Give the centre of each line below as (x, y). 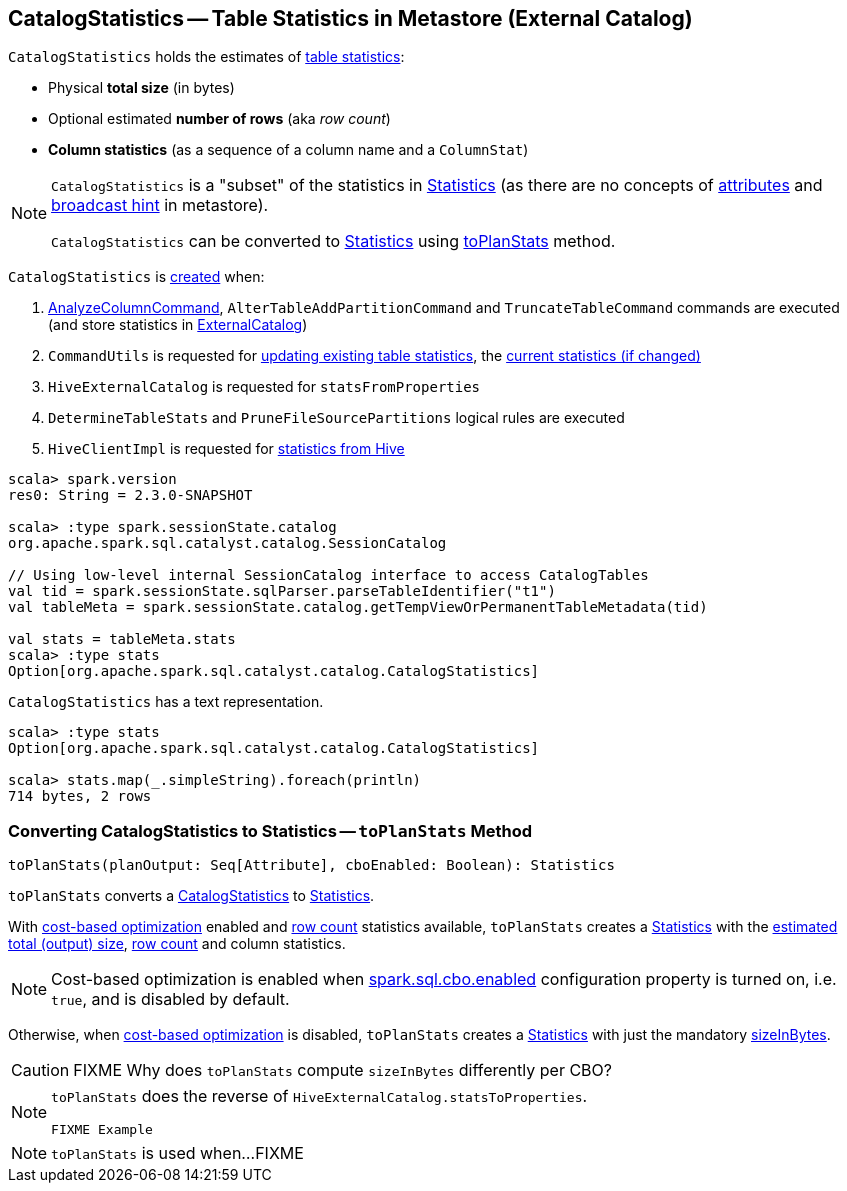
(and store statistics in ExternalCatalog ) (178, 325)
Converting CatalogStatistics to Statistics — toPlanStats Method (270, 830)
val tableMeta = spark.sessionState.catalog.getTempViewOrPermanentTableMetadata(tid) (358, 607)
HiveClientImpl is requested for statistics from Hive (226, 449)
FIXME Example (102, 1130)
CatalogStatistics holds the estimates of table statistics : (206, 57)
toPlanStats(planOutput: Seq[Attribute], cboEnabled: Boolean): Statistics (311, 865)
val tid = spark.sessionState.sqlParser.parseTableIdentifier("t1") (282, 591)
